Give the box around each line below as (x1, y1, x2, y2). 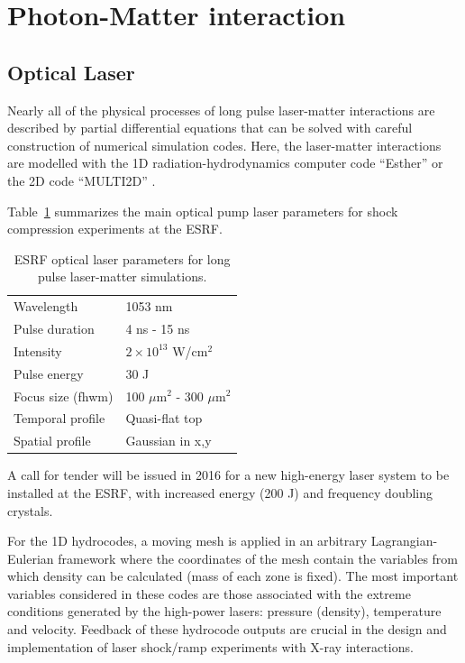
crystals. (7, 501, 53, 520)
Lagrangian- (370, 531, 438, 550)
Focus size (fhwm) (14, 386, 114, 405)
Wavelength (14, 297, 78, 316)
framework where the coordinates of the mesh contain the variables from (58, 548, 459, 567)
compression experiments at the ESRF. (7, 219, 223, 238)
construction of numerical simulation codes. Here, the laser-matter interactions (7, 135, 442, 154)
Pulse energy (14, 364, 84, 382)
